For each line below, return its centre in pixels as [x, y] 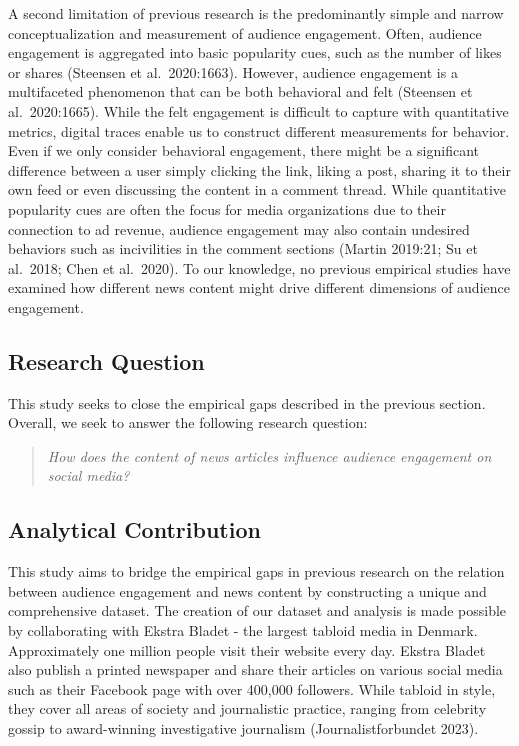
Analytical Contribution [134, 529]
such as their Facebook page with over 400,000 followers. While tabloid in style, [252, 688]
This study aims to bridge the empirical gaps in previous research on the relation [256, 571]
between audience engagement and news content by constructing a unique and [247, 590]
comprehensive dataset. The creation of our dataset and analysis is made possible [257, 610]
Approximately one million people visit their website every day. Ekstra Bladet [247, 649]
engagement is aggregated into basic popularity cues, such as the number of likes [255, 52]
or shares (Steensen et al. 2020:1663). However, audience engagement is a [233, 71]
